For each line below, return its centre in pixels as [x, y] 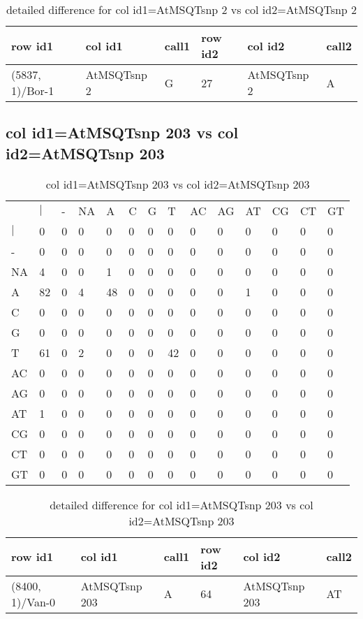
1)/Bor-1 [33, 90]
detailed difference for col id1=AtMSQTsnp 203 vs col [181, 504]
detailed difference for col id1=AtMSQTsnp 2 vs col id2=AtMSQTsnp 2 [181, 9]
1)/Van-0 [34, 602]
